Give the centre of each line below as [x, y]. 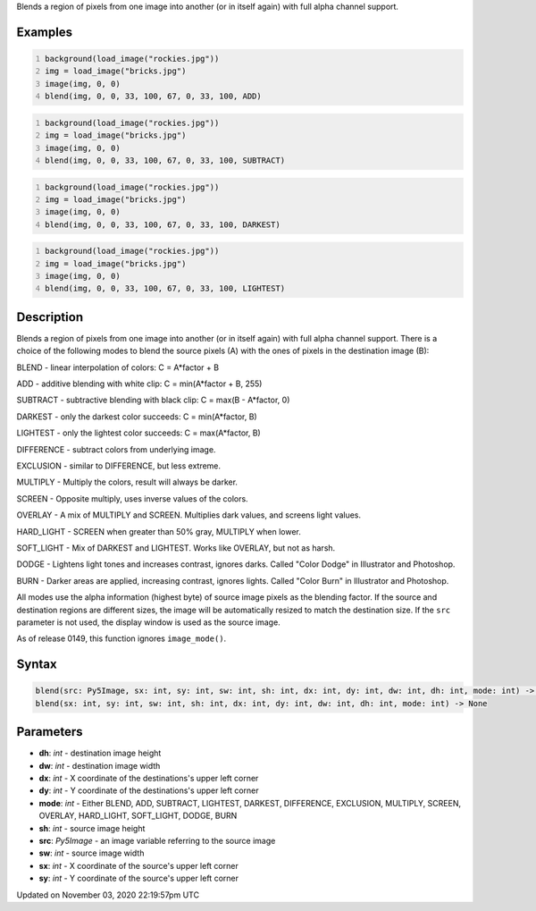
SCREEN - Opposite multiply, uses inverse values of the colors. [133, 498]
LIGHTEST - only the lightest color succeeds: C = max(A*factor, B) [138, 433]
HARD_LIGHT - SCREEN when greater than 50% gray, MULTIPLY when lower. [159, 531]
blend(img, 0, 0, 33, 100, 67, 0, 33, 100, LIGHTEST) [165, 289]
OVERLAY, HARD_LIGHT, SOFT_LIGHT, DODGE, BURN [138, 816]
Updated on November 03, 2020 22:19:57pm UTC [108, 895]
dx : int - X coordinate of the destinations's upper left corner [149, 779]
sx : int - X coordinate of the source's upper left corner [138, 865]
